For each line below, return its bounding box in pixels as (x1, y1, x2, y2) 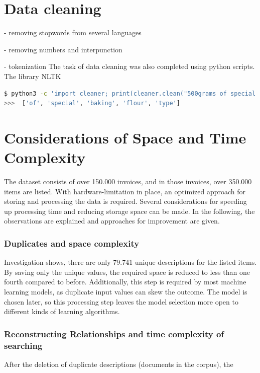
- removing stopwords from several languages (4, 27, 142, 38)
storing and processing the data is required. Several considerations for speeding (4, 196, 247, 206)
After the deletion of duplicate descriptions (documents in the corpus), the (4, 358, 233, 369)
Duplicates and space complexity (4, 237, 140, 249)
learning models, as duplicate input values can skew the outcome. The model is (4, 286, 247, 296)
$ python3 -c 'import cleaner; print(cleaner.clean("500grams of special (4, 90, 256, 97)
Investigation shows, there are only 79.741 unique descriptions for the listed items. (4, 257, 257, 267)
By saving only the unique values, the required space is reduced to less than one (4, 266, 250, 277)
